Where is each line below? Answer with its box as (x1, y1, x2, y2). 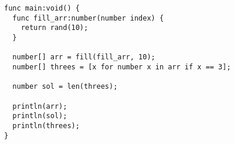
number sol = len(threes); (12, 82, 118, 91)
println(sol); (12, 112, 67, 120)
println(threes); (12, 121, 80, 130)
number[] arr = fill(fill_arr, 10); (12, 53, 155, 62)
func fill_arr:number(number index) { (12, 14, 164, 22)
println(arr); (12, 102, 67, 110)
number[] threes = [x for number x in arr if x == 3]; (12, 62, 231, 71)
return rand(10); (21, 24, 89, 32)
